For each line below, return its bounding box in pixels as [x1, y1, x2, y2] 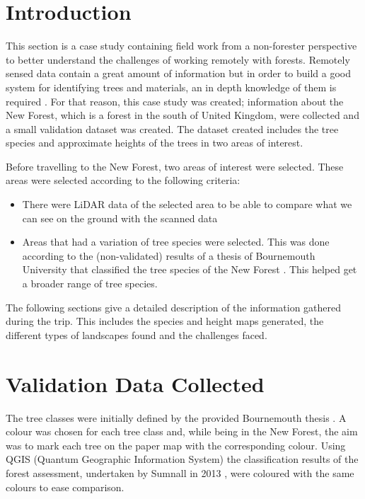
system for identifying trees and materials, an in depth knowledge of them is [6, 79, 337, 94]
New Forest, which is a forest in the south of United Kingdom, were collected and [6, 108, 359, 122]
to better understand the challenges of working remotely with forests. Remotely [6, 52, 350, 67]
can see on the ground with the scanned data [22, 210, 218, 225]
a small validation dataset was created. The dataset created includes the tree [6, 121, 339, 136]
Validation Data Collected [6, 369, 265, 398]
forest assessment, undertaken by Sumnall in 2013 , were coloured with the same [6, 465, 354, 480]
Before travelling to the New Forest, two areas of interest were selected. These [6, 159, 344, 173]
